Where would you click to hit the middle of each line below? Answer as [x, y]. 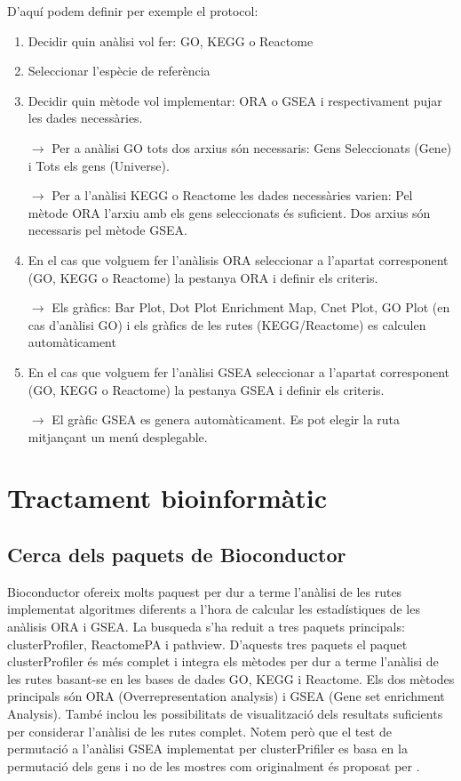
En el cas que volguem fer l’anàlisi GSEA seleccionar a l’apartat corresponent [239, 371]
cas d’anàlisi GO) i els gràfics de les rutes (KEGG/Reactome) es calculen [227, 324]
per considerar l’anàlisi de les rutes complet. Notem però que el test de [199, 731]
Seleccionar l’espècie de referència [119, 71]
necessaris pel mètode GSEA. [107, 230]
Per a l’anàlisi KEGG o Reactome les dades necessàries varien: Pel [232, 195]
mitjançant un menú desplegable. [118, 436]
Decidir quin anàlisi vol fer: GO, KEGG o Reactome [171, 40]
